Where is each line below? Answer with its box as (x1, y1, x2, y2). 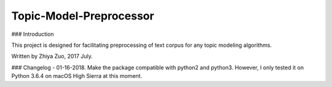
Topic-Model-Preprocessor (11, 9, 154, 23)
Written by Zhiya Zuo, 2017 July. (11, 52, 93, 60)
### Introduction (11, 30, 55, 38)
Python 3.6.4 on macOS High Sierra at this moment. (11, 72, 143, 80)
